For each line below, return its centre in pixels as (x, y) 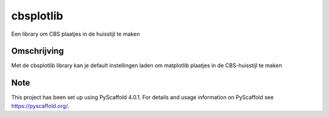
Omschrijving (37, 51)
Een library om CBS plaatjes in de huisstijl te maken (76, 34)
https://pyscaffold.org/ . (40, 105)
